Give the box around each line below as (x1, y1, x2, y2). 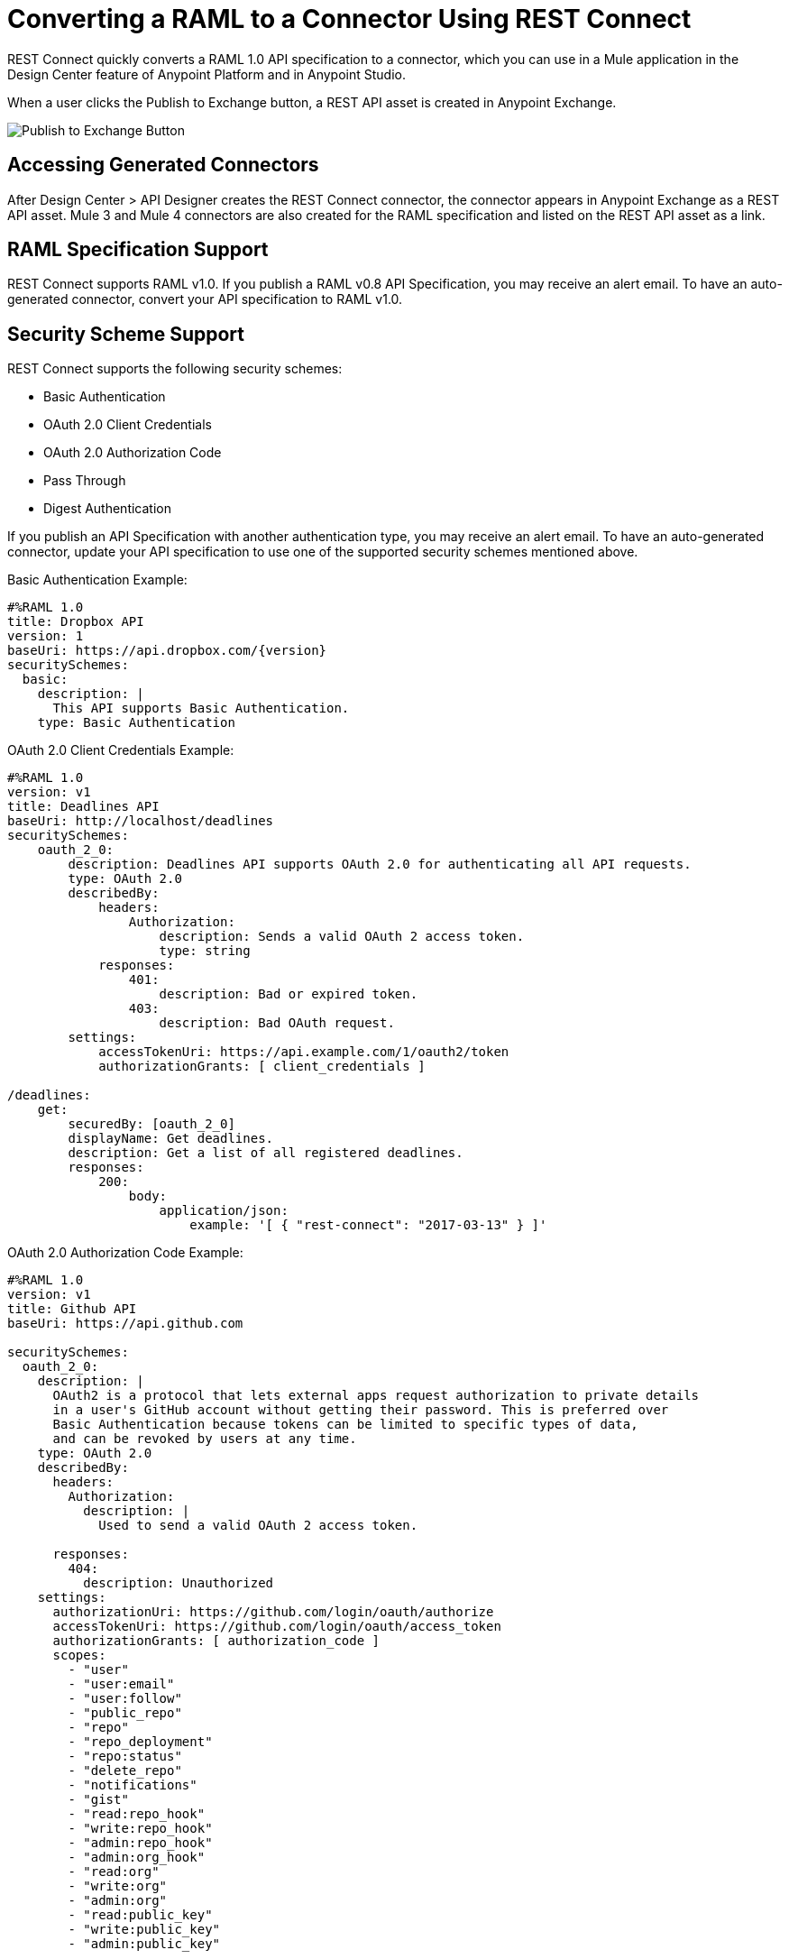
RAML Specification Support (7, 238, 269, 262)
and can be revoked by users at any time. (52, 1431, 357, 1447)
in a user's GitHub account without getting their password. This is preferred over (52, 1403, 669, 1418)
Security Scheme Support (7, 322, 244, 345)
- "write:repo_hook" (68, 1821, 213, 1836)
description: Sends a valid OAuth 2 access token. (159, 929, 525, 944)
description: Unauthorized (83, 1576, 274, 1591)
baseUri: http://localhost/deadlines (7, 814, 274, 829)
